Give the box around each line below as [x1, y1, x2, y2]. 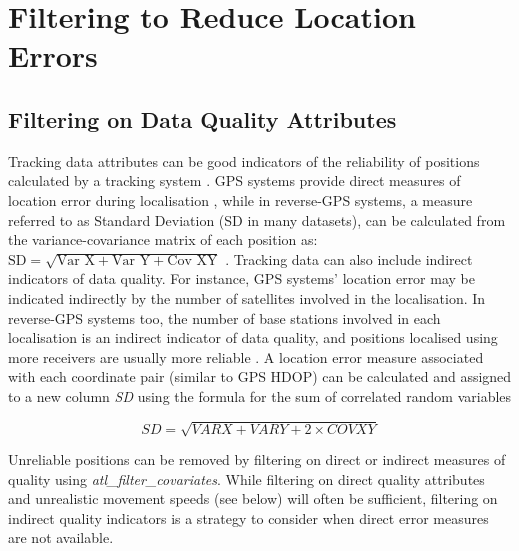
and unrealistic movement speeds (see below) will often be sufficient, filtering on [8, 488, 498, 509]
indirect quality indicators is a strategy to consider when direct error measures [8, 507, 489, 528]
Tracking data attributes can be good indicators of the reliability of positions [8, 150, 480, 171]
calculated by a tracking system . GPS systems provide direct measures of [8, 170, 461, 191]
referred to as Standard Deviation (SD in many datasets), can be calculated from [8, 209, 506, 230]
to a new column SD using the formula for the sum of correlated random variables [8, 385, 512, 406]
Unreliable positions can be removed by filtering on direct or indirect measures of [8, 449, 506, 470]
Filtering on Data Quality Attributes [8, 103, 397, 134]
